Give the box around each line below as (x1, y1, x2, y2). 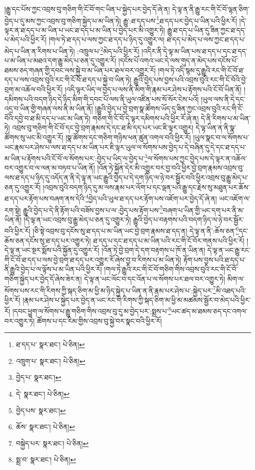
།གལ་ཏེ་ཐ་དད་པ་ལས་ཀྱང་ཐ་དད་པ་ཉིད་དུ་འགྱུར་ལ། (48, 34, 165, 45)
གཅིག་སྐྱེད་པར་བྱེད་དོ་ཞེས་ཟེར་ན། (4, 273, 82, 283)
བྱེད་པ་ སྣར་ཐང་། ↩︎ (16, 372, 61, 382)
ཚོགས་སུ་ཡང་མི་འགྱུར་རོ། (4, 132, 64, 142)
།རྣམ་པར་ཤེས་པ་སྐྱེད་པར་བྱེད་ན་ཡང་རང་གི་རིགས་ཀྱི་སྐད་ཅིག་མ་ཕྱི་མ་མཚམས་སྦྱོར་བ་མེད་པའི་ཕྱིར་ (23, 294, 251, 305)
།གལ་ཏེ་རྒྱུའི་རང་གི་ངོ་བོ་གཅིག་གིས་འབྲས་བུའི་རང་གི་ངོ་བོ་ (104, 264, 238, 274)
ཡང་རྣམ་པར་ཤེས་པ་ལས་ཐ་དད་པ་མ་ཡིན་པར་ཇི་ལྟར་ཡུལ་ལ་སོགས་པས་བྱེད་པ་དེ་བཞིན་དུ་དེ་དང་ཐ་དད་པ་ (4, 141, 246, 152)
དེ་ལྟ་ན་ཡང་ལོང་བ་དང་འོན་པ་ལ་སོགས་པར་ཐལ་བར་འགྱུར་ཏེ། (84, 273, 225, 283)
